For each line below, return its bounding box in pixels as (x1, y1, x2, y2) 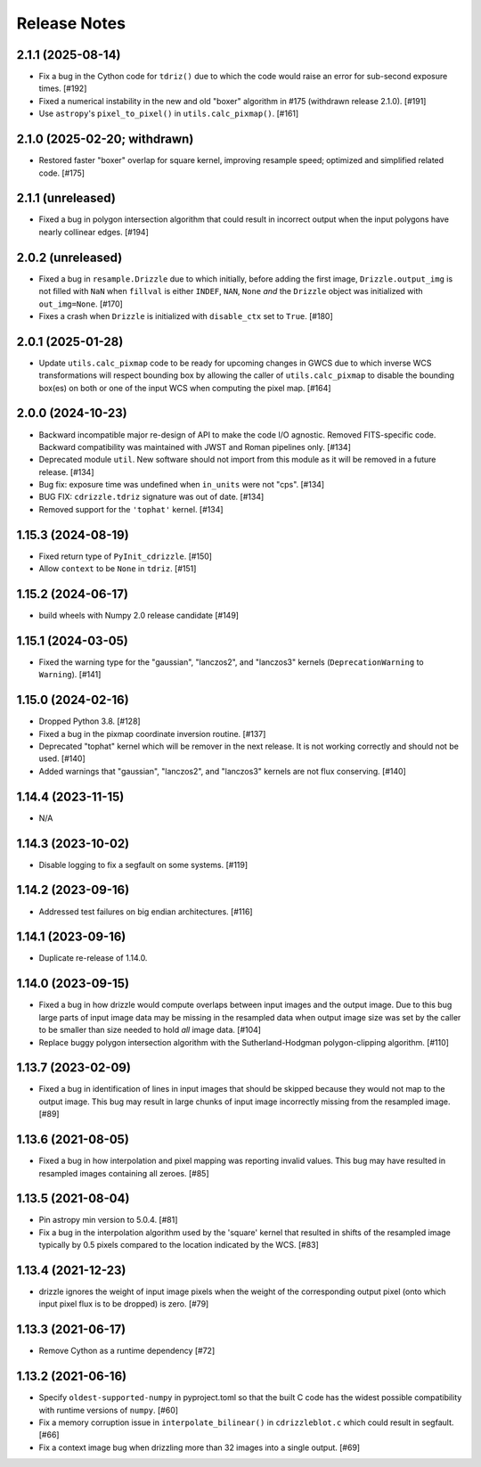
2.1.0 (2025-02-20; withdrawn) (16, 132, 194, 147)
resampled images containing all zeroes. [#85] (38, 1168, 209, 1178)
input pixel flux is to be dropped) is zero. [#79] (38, 1299, 209, 1309)
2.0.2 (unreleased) (16, 250, 123, 265)
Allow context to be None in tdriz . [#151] (38, 563, 197, 574)
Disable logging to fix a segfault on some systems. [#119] (38, 859, 249, 870)
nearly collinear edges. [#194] (38, 226, 149, 237)
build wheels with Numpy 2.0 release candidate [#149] (38, 611, 240, 621)
